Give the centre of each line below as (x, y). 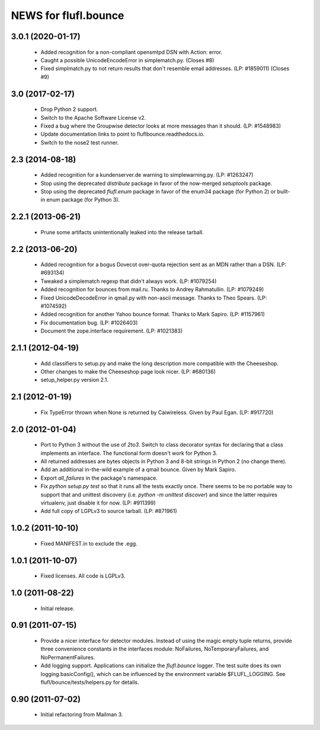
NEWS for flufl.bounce (68, 15)
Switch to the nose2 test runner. (80, 142)
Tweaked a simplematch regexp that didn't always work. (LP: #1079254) (129, 281)
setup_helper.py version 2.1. (75, 380)
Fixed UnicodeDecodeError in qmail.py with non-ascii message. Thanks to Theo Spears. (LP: (154, 298)
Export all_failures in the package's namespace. (99, 478)
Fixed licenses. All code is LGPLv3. (83, 576)
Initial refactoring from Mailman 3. (82, 715)
